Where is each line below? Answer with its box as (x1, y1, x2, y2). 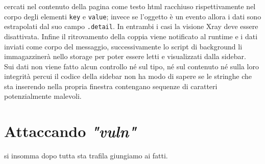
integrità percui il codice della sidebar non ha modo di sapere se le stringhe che (4, 71, 252, 81)
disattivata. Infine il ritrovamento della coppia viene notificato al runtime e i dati (4, 31, 258, 41)
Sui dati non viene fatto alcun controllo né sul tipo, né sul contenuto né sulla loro (4, 61, 259, 71)
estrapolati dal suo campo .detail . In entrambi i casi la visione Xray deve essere (4, 21, 258, 32)
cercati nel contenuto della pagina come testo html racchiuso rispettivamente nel (4, 1, 256, 11)
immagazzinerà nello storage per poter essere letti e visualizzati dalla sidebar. (4, 51, 246, 62)
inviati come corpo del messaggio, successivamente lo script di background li (4, 41, 243, 51)
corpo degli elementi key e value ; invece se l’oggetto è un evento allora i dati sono (4, 11, 261, 21)
